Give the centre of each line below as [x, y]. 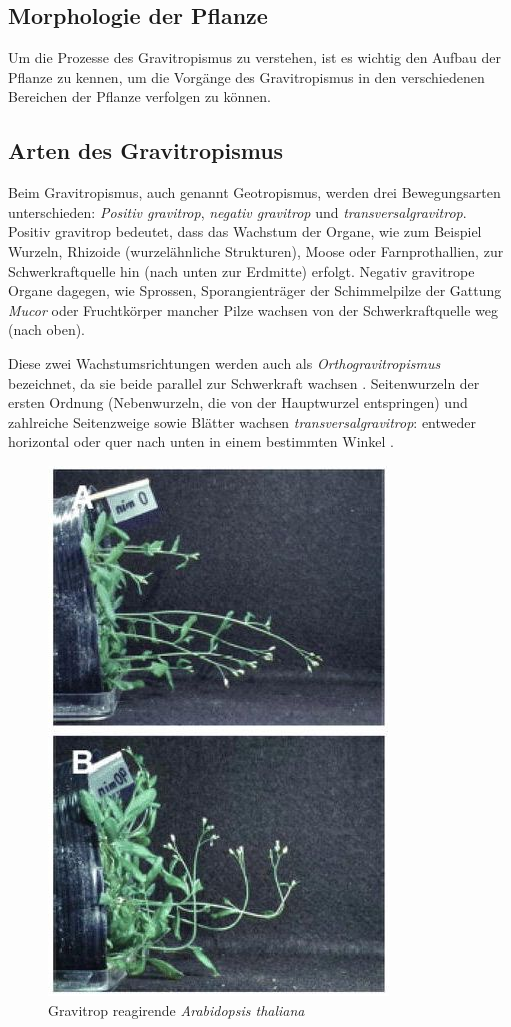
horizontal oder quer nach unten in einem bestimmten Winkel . [201, 441]
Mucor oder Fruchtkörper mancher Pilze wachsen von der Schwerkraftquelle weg [253, 309]
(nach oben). [47, 329]
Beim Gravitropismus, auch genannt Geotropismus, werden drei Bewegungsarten [254, 192]
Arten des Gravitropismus [146, 150]
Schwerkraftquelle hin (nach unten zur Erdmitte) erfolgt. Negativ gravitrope [241, 270]
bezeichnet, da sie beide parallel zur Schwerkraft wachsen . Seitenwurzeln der [244, 382]
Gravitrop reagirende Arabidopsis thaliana [176, 1009]
